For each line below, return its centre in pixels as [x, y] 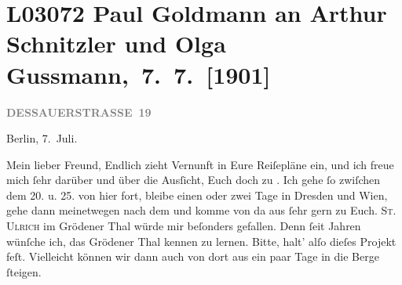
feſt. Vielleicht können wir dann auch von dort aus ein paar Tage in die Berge [193, 256]
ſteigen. [24, 271]
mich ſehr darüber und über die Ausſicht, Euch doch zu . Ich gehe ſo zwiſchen [194, 180]
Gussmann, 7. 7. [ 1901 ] [139, 74]
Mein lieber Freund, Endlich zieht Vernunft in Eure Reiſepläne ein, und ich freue [200, 164]
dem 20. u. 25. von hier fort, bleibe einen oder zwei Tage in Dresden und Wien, [197, 195]
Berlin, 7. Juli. [42, 138]
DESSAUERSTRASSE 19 [79, 112]
